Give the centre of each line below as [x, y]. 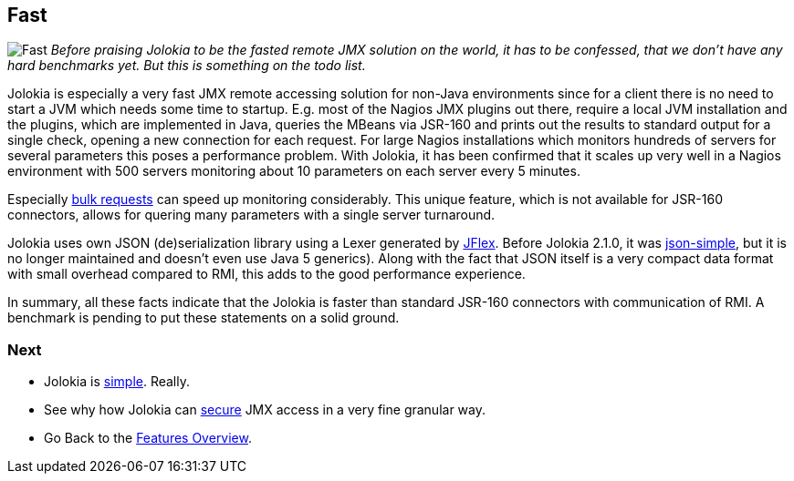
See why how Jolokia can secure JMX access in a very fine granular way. [265, 410]
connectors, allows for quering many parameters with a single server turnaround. [251, 215]
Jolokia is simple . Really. [117, 382]
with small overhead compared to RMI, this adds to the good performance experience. [266, 274]
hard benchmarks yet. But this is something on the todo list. [187, 66]
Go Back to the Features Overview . [148, 438]
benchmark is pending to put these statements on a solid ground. [204, 318]
